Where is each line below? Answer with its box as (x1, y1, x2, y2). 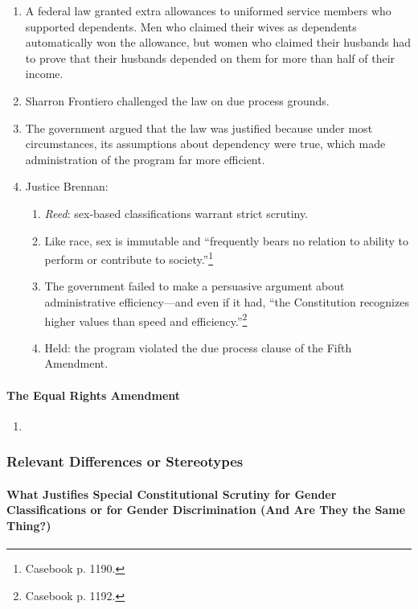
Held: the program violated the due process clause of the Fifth (44, 339, 352, 356)
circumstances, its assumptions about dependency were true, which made (25, 135, 386, 152)
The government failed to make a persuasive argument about (44, 278, 345, 294)
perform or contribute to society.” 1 (44, 249, 214, 267)
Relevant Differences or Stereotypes (6, 451, 244, 471)
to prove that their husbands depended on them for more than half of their (25, 49, 395, 66)
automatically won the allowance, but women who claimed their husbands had (25, 34, 412, 51)
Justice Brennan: (25, 178, 109, 195)
